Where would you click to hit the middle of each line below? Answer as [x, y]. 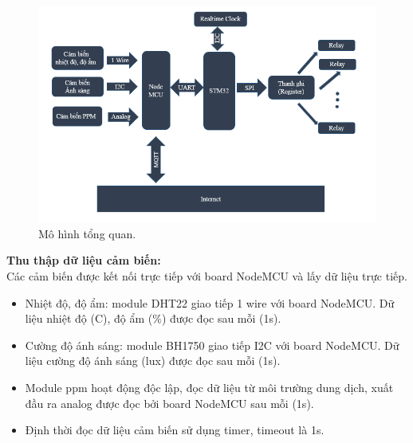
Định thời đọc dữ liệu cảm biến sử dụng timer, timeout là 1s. [175, 430]
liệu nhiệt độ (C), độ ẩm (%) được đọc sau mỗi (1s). [153, 318]
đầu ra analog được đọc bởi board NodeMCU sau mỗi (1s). [169, 403]
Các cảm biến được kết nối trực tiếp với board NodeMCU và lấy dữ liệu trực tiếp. [207, 276]
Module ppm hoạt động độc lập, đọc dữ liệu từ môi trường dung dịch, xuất [209, 387]
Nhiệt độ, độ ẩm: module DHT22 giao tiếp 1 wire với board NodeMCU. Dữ [210, 302]
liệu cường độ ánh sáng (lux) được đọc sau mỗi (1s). [153, 361]
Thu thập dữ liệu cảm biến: [84, 260]
